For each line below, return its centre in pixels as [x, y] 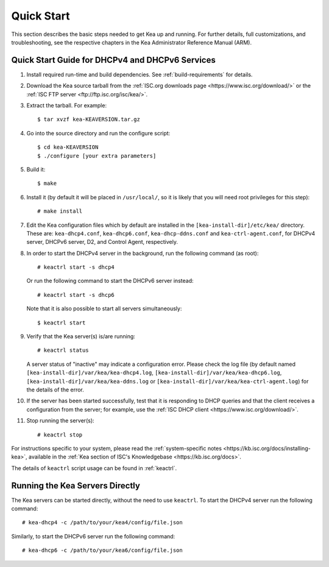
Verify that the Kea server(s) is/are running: [81, 337]
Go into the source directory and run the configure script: [98, 133]
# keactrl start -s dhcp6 [76, 295]
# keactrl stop [60, 435]
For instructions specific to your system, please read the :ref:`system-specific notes [117, 448]
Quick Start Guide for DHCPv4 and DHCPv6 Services [113, 60]
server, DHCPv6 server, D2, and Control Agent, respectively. [102, 242]
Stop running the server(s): [60, 421]
